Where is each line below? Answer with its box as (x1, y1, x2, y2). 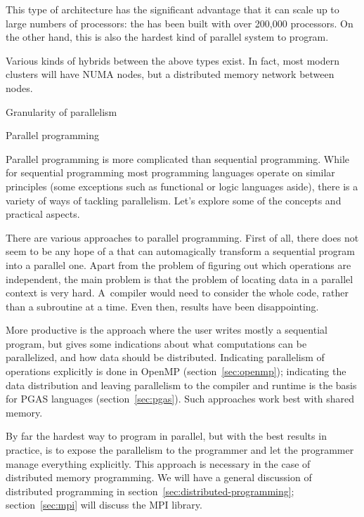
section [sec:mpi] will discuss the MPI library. (6, 497, 202, 512)
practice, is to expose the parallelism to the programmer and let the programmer (6, 443, 354, 457)
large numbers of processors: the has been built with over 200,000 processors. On (6, 15, 353, 30)
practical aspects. (6, 207, 80, 221)
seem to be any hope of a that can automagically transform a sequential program (6, 244, 355, 258)
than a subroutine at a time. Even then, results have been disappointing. (6, 299, 319, 313)
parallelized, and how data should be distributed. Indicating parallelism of (6, 350, 325, 365)
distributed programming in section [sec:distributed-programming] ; (6, 483, 294, 498)
